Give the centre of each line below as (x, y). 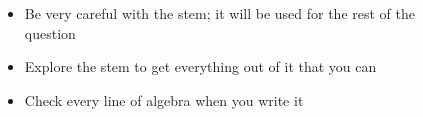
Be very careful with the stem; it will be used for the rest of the (220, 13)
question (50, 32)
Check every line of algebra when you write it (164, 99)
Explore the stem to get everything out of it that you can (200, 66)
